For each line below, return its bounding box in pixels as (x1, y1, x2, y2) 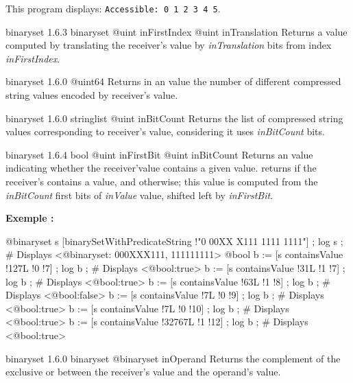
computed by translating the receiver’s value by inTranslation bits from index (5, 38, 332, 52)
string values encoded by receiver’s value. (5, 88, 178, 102)
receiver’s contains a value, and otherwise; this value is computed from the (5, 174, 318, 188)
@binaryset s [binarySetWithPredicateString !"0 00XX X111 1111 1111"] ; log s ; (5, 233, 343, 248)
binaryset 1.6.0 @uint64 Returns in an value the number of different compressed (5, 74, 341, 89)
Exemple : (5, 211, 54, 225)
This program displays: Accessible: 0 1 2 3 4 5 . (5, 1, 221, 15)
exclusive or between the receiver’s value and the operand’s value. (5, 364, 281, 379)
